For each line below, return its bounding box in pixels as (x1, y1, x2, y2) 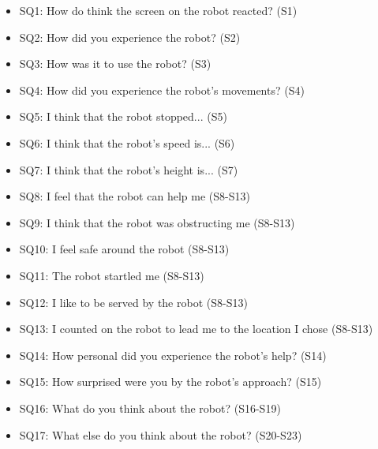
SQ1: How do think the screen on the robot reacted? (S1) (19, 2, 298, 18)
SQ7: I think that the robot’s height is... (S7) (19, 161, 238, 178)
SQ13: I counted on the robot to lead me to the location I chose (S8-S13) (19, 320, 373, 337)
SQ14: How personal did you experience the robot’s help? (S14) (19, 346, 327, 363)
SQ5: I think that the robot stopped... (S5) (19, 108, 227, 125)
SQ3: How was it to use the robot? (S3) (19, 55, 211, 72)
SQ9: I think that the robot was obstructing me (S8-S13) (19, 214, 295, 230)
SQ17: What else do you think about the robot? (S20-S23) (19, 426, 302, 443)
